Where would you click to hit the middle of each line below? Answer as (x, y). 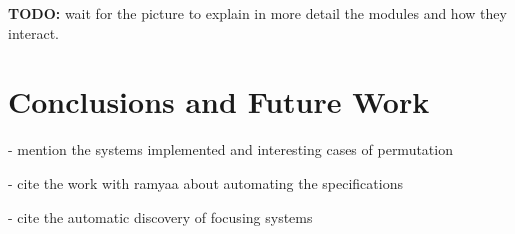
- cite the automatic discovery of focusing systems (160, 216)
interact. (33, 32)
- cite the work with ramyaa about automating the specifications (205, 182)
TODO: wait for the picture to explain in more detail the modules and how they (257, 13)
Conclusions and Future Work (219, 101)
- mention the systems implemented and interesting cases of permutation (230, 149)
